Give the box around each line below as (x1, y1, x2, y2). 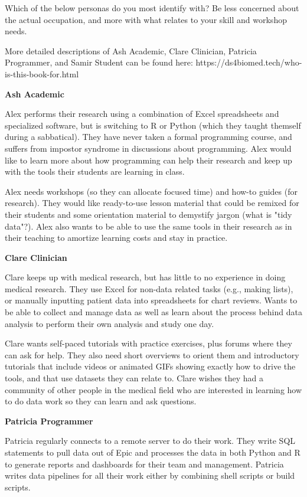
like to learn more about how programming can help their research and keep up (5, 153, 292, 166)
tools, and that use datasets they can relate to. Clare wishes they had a (5, 372, 264, 384)
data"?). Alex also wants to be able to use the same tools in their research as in (5, 220, 292, 232)
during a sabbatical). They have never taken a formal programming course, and (5, 130, 292, 143)
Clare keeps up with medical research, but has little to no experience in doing (5, 271, 286, 283)
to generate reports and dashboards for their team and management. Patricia (5, 457, 284, 470)
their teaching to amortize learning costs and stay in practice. (5, 231, 228, 244)
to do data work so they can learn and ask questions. (5, 395, 197, 407)
